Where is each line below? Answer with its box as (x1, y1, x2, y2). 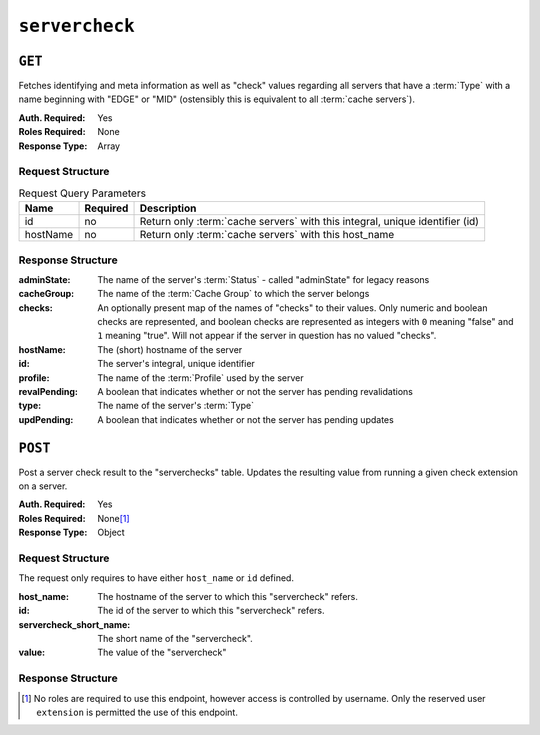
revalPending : (18, 386, 79, 398)
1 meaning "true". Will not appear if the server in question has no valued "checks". (97, 330, 437, 342)
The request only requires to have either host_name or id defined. (18, 572, 295, 584)
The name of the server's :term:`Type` (97, 400, 255, 412)
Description (139, 201, 197, 215)
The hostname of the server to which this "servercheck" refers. (97, 590, 359, 602)
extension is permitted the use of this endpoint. (36, 706, 239, 718)
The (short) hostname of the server (97, 343, 243, 355)
